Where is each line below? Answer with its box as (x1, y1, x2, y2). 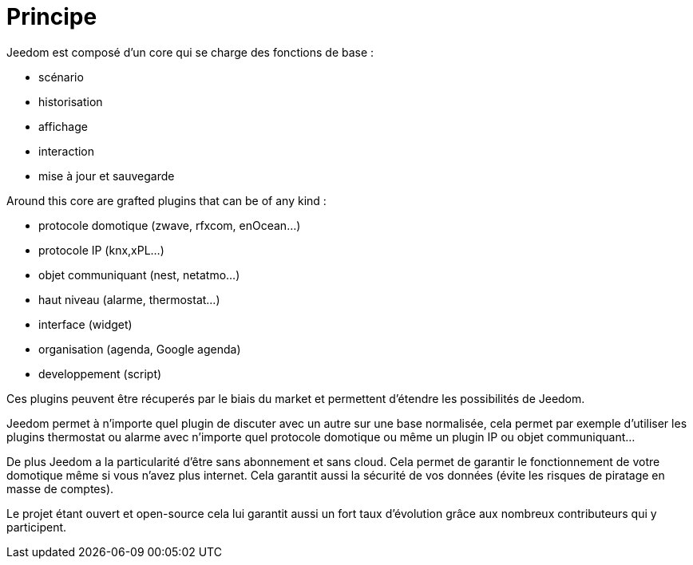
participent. (6, 520, 67, 534)
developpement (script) (38, 366, 162, 381)
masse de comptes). (6, 481, 114, 496)
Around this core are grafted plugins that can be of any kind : (6, 193, 327, 207)
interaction (38, 144, 95, 158)
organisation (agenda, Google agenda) (38, 342, 241, 356)
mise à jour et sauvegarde (38, 168, 175, 183)
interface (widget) (38, 317, 133, 331)
